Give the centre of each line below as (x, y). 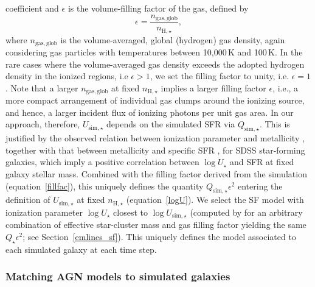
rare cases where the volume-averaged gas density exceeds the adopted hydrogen (155, 64)
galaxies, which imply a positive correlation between (102, 162)
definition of (28, 200)
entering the (260, 186)
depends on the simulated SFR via (171, 124)
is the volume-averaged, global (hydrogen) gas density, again (173, 39)
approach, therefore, (43, 124)
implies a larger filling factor (213, 87)
